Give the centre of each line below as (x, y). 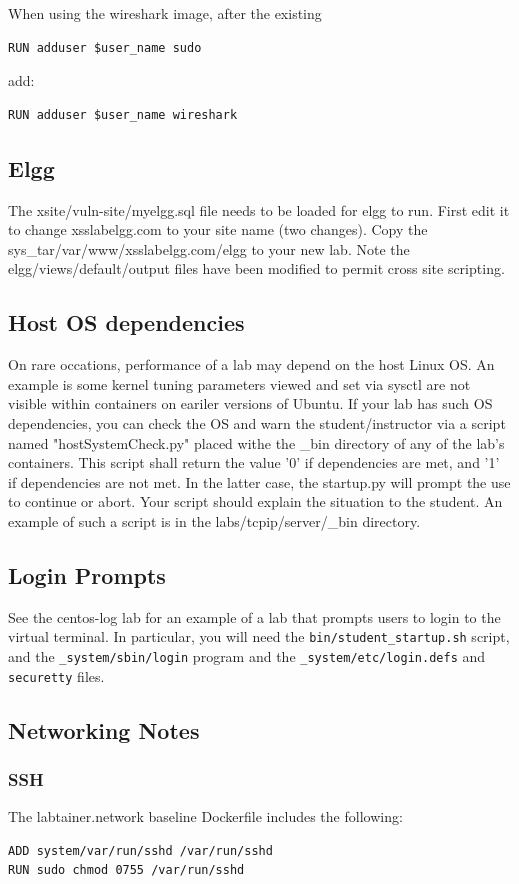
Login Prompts (87, 574)
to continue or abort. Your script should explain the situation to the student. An (255, 501)
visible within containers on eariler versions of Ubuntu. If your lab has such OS (250, 403)
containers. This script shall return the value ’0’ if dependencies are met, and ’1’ (254, 462)
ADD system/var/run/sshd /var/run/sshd (140, 850)
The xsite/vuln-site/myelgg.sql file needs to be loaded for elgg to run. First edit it (259, 209)
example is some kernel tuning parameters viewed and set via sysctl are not (239, 383)
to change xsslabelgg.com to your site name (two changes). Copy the (218, 229)
